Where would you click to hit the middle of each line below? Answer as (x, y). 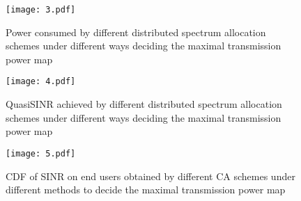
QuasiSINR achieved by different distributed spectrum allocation (144, 104)
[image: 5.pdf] (41, 153)
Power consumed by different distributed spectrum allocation (136, 32)
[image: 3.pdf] (41, 10)
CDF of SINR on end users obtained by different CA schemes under (150, 176)
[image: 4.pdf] (41, 82)
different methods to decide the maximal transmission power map (146, 190)
